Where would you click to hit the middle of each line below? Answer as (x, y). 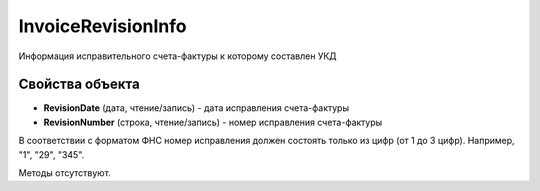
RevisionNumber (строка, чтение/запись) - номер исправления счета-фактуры (213, 122)
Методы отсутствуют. (65, 173)
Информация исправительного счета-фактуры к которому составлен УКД (177, 56)
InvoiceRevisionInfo (102, 26)
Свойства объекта (79, 84)
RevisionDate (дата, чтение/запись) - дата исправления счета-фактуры (196, 108)
